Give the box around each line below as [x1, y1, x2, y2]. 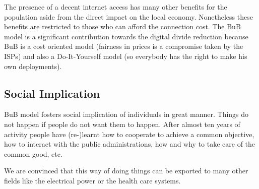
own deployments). [4, 60, 62, 71]
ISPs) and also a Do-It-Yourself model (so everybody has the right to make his [4, 50, 247, 61]
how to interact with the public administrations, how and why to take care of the [4, 139, 255, 149]
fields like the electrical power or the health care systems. [4, 175, 181, 185]
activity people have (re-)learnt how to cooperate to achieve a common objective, [4, 129, 254, 139]
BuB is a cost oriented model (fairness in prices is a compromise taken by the [4, 41, 243, 51]
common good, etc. [4, 148, 62, 159]
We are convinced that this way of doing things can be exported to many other [4, 165, 248, 176]
